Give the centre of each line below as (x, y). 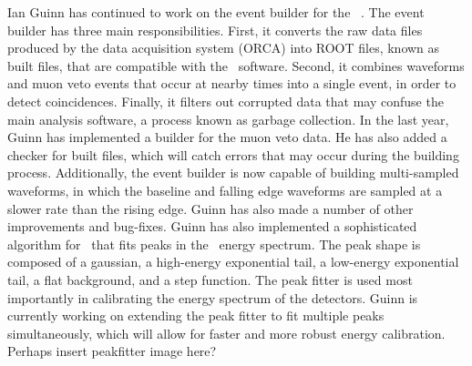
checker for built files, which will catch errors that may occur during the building (233, 154)
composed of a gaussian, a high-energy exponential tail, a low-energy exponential (233, 262)
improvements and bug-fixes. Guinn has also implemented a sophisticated (212, 226)
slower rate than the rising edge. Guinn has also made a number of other (210, 208)
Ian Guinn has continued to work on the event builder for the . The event (216, 12)
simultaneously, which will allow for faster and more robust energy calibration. (226, 333)
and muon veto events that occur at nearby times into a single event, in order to (232, 83)
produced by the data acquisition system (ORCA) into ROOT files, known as (224, 48)
